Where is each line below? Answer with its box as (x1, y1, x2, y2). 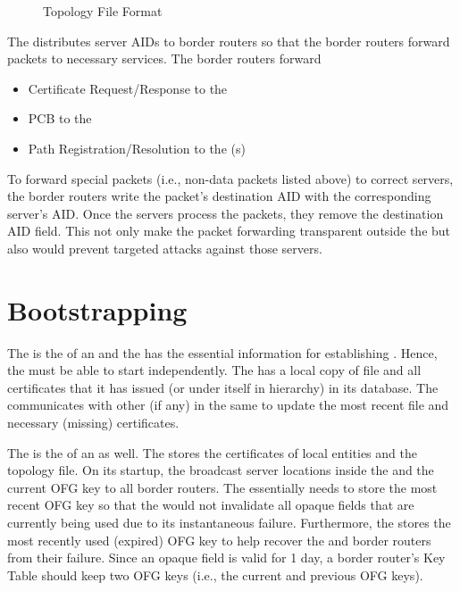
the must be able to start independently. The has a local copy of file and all (7, 361, 422, 379)
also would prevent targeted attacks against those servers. (7, 238, 322, 257)
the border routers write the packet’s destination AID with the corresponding (7, 187, 431, 205)
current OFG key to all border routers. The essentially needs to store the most (7, 478, 438, 496)
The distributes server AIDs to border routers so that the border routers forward (7, 31, 450, 50)
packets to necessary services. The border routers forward (7, 49, 322, 68)
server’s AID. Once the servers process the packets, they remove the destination (7, 204, 444, 222)
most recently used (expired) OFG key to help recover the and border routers (7, 530, 431, 549)
